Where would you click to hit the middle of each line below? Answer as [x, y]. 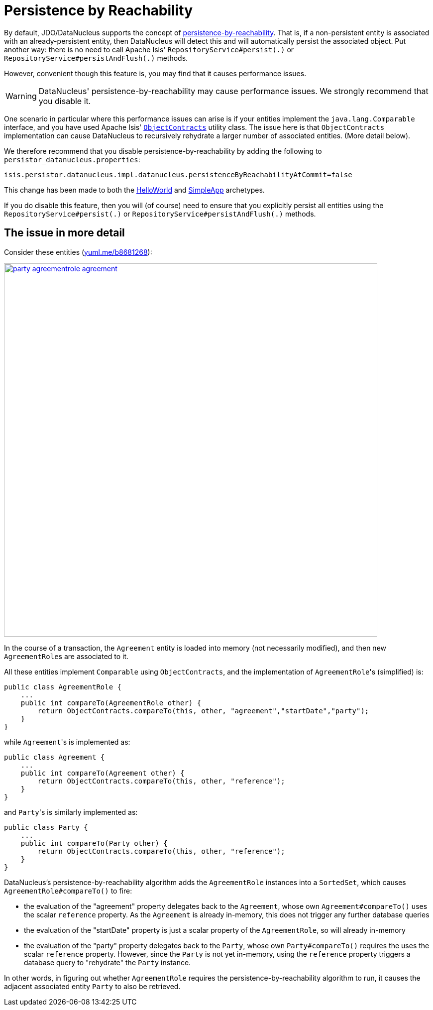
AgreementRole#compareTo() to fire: [68, 891]
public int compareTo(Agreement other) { [103, 773]
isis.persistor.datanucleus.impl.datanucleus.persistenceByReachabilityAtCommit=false [178, 174]
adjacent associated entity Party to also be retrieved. [92, 986]
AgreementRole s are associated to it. [66, 656]
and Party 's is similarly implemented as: [71, 812]
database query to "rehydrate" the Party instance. [108, 962]
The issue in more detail [64, 233]
